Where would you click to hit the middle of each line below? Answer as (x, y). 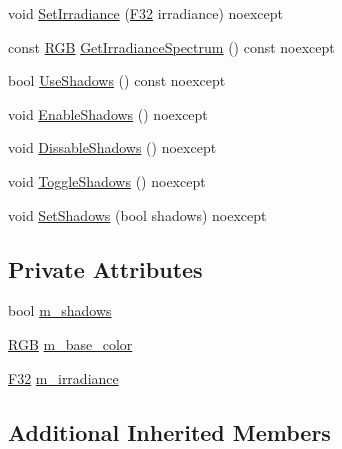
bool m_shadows (60, 310)
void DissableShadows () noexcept (112, 147)
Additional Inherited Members (169, 431)
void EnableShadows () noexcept (108, 113)
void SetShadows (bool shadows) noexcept (137, 214)
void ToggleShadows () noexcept (107, 180)
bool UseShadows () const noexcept (117, 80)
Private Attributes (105, 268)
